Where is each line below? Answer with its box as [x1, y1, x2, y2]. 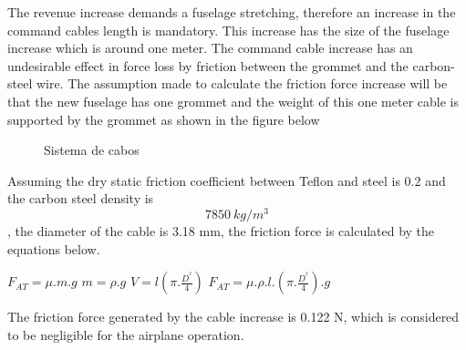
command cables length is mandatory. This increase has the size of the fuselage [7, 20, 450, 39]
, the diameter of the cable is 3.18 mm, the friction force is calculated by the [7, 221, 435, 241]
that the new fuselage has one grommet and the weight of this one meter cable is [7, 91, 459, 110]
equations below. [7, 239, 100, 258]
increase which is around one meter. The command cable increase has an [7, 38, 413, 57]
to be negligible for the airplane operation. [7, 324, 244, 344]
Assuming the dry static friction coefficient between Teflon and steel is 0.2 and [7, 170, 446, 190]
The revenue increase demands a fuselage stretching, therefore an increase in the [7, 3, 456, 21]
